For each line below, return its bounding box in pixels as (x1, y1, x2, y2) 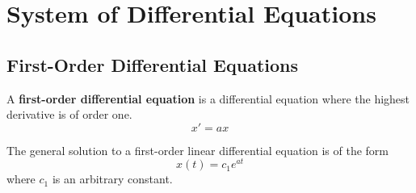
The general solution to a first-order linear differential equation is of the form (6, 141, 389, 158)
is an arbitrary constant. (52, 170, 173, 187)
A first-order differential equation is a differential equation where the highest (6, 90, 410, 107)
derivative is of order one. (6, 106, 132, 123)
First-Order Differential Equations (6, 52, 299, 77)
